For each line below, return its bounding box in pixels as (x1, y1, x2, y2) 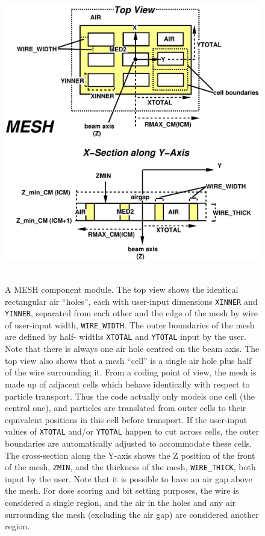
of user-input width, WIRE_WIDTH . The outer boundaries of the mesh (5, 318, 255, 331)
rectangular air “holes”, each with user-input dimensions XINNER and (5, 295, 258, 307)
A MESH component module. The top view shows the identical (5, 282, 238, 295)
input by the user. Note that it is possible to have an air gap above (5, 472, 252, 485)
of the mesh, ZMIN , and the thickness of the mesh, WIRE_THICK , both (5, 461, 256, 473)
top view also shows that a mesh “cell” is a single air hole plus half (5, 354, 252, 366)
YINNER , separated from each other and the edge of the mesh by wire (5, 307, 258, 319)
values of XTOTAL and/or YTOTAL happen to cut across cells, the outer (5, 425, 259, 438)
